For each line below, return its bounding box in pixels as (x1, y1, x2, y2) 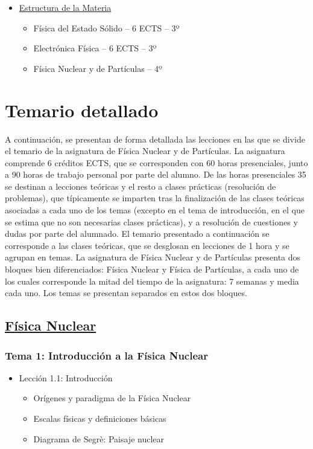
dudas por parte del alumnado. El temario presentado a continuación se (5, 227, 270, 240)
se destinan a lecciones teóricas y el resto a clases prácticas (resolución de (5, 179, 276, 192)
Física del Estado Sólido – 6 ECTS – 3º (33, 21, 180, 34)
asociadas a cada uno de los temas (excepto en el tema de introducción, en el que (5, 204, 305, 216)
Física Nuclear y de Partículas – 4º (33, 62, 162, 74)
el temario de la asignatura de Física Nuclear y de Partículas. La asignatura (5, 144, 285, 157)
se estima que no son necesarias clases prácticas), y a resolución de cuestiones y (5, 215, 298, 228)
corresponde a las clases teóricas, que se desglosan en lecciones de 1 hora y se (5, 239, 289, 251)
